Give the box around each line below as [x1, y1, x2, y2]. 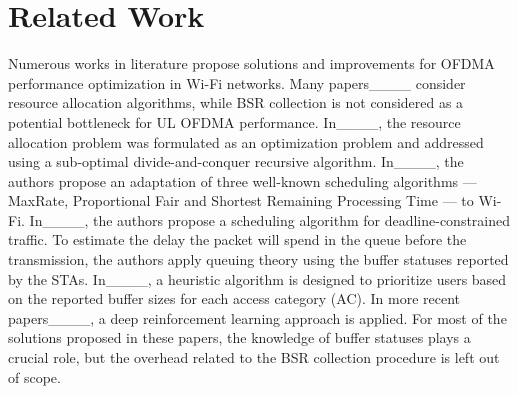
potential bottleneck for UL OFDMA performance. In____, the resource [8, 111, 461, 132]
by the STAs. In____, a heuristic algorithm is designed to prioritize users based [8, 268, 507, 289]
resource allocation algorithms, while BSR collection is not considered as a [8, 92, 464, 113]
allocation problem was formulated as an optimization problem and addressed [8, 131, 484, 152]
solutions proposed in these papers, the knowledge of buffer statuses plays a [8, 327, 471, 348]
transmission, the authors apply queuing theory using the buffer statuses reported [8, 249, 509, 270]
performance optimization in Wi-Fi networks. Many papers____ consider [8, 72, 466, 93]
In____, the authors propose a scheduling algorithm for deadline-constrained [29, 209, 511, 230]
